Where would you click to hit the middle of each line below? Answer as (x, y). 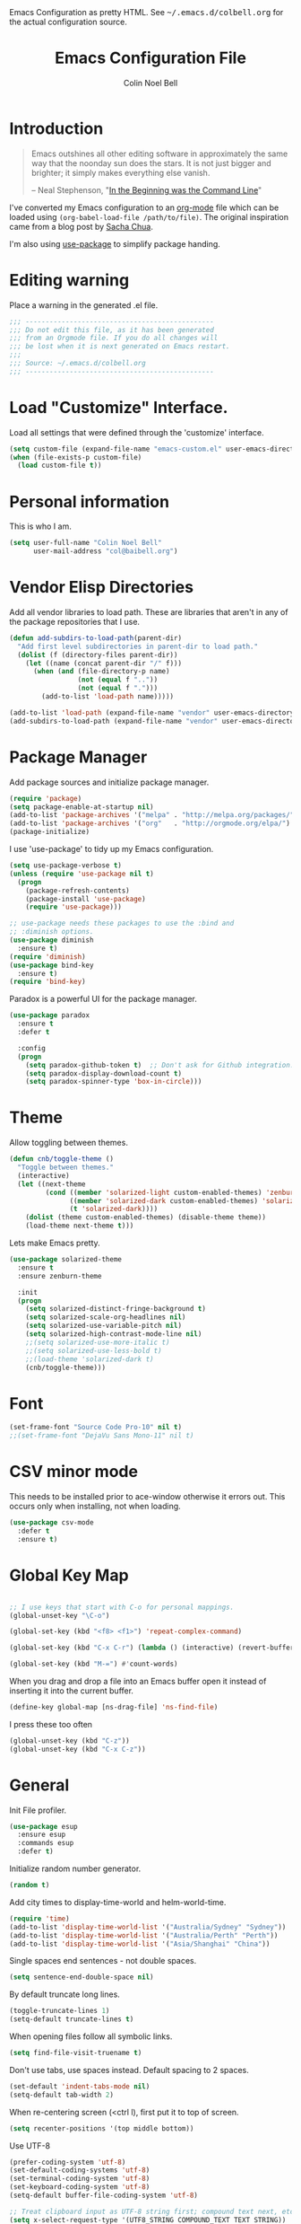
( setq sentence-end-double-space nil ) (82, 1977)
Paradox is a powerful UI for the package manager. (103, 999)
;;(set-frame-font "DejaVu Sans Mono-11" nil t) (102, 1436)
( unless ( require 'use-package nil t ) (82, 874)
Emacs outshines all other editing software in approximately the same (159, 154)
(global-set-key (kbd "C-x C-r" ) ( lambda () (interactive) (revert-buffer (152, 1648)
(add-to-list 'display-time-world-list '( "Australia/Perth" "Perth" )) (144, 1935)
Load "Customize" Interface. (119, 407)
